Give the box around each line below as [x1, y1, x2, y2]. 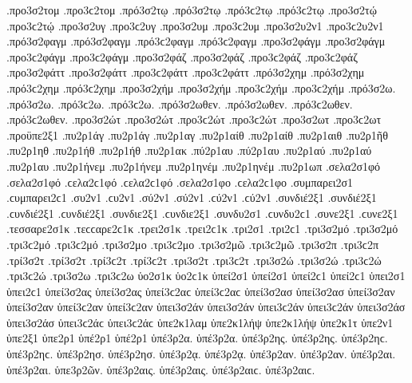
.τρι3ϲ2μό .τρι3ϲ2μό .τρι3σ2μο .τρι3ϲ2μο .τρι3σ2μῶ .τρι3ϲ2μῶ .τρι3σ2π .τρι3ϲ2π [6, 235, 379, 252]
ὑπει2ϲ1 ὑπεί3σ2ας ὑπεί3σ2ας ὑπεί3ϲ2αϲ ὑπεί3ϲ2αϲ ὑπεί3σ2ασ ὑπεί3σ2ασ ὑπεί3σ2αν [6, 282, 395, 299]
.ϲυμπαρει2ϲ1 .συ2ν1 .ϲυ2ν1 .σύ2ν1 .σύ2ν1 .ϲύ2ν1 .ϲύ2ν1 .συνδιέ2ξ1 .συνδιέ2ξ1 [6, 189, 377, 206]
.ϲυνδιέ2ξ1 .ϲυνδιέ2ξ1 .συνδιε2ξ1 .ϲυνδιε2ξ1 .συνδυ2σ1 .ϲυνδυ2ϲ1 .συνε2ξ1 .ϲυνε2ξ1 [6, 204, 398, 221]
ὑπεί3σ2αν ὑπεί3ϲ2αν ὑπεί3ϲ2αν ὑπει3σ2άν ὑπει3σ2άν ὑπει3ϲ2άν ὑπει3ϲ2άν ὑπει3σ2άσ [6, 298, 406, 315]
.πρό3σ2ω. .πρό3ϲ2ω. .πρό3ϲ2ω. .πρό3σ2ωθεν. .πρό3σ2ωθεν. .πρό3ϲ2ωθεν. [6, 95, 353, 112]
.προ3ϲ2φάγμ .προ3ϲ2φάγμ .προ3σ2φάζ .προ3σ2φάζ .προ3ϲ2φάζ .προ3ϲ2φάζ [6, 48, 359, 65]
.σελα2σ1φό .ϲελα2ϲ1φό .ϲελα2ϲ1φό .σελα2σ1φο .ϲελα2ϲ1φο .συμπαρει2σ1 [6, 173, 354, 190]
